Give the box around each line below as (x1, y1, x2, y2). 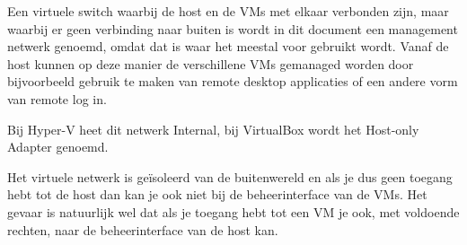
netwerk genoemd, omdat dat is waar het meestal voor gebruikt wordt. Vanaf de (7, 37, 449, 56)
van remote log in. (7, 89, 107, 108)
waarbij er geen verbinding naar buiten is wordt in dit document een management (7, 19, 458, 38)
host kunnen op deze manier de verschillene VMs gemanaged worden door (7, 54, 414, 73)
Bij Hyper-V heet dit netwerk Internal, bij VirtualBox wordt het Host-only (7, 119, 419, 138)
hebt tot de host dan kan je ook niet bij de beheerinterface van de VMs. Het (7, 185, 427, 204)
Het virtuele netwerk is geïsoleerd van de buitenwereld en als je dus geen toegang (7, 167, 453, 186)
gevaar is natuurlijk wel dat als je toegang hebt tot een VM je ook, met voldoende (7, 202, 460, 221)
